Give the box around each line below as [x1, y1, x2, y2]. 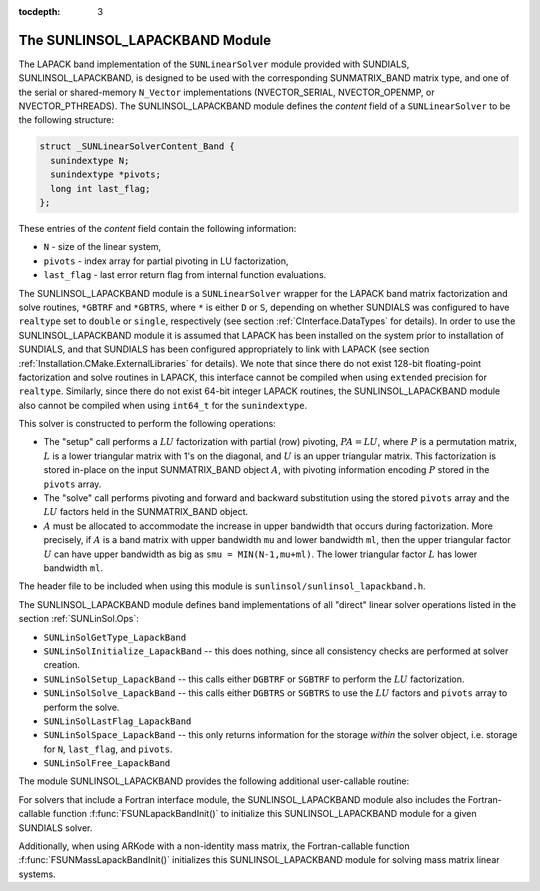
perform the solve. [43, 701, 120, 713]
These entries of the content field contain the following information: [18, 223, 297, 234]
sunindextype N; [50, 155, 130, 166]
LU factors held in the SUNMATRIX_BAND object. [43, 506, 249, 518]
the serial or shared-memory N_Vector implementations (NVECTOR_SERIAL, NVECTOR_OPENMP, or [18, 86, 435, 98]
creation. [43, 659, 80, 671]
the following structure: [18, 114, 115, 126]
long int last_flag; [50, 183, 151, 194]
